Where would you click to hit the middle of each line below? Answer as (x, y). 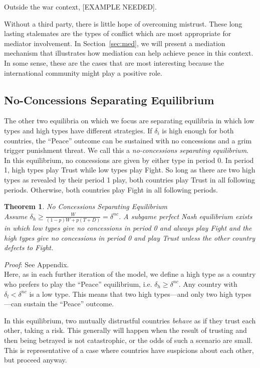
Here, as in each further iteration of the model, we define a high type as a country (130, 274)
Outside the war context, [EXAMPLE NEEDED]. (80, 7)
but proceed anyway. (36, 360)
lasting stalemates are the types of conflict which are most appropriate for (118, 33)
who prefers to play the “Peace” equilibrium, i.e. (78, 284)
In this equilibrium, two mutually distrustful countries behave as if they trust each (130, 320)
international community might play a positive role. (83, 72)
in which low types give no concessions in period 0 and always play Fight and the (128, 228)
